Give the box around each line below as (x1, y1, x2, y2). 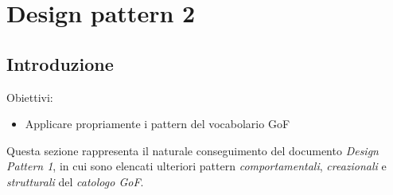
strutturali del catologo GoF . (6, 173, 144, 189)
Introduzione (6, 51, 114, 76)
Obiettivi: (6, 88, 53, 105)
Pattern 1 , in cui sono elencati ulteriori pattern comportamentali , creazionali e (6, 158, 387, 174)
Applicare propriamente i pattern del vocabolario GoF (25, 115, 290, 132)
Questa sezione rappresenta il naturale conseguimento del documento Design (6, 142, 379, 158)
